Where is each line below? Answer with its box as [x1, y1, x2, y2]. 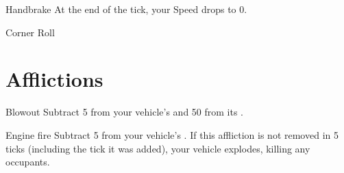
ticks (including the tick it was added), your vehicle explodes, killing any [5, 141, 310, 155]
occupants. [5, 155, 50, 169]
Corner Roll [5, 25, 55, 39]
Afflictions [5, 65, 103, 93]
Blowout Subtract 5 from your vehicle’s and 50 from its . [5, 105, 244, 119]
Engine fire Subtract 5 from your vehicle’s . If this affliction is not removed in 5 [5, 127, 339, 142]
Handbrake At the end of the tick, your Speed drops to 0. [5, 2, 247, 16]
